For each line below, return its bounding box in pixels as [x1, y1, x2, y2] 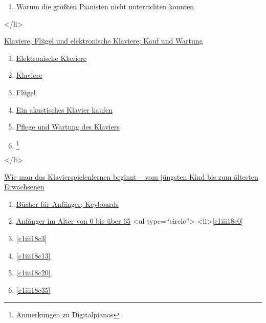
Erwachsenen [4, 181, 45, 192]
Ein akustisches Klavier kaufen [16, 104, 113, 115]
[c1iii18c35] [16, 284, 51, 295]
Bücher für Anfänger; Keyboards [16, 198, 119, 209]
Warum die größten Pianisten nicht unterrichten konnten [16, 1, 194, 11]
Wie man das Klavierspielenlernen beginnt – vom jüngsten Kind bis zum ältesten [4, 171, 258, 182]
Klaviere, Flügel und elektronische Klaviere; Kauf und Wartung [4, 35, 203, 46]
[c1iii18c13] [16, 250, 51, 261]
